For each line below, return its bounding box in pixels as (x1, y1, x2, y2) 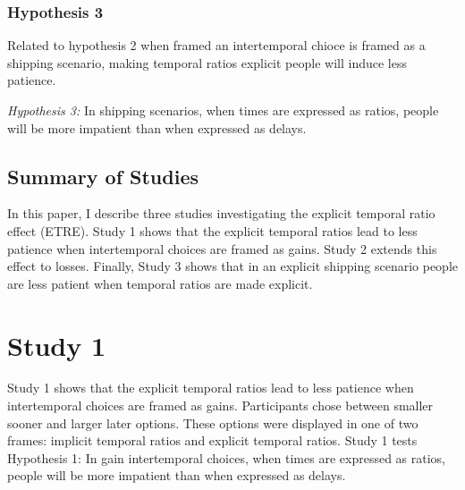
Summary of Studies (7, 162, 199, 190)
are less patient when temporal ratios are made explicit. (7, 274, 313, 292)
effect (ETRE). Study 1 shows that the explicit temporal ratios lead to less (7, 221, 418, 240)
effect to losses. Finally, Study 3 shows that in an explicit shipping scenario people (7, 257, 458, 275)
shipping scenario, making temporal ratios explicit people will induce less (7, 53, 407, 72)
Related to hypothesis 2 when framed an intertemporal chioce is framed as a (7, 36, 426, 55)
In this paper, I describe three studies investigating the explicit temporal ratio (7, 204, 435, 223)
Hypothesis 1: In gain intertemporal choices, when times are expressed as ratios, (7, 448, 445, 467)
